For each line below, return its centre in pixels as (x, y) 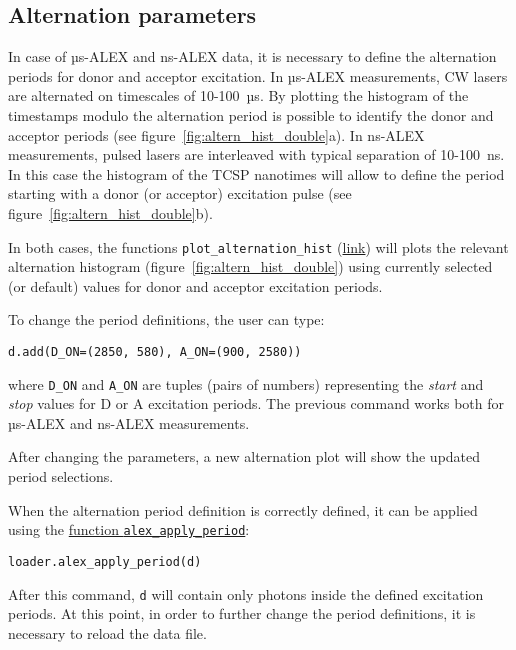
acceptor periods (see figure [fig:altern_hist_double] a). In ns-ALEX (216, 134)
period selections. (61, 476)
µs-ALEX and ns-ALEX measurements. (129, 422)
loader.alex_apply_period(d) (105, 561)
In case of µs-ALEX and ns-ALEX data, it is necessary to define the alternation (252, 56)
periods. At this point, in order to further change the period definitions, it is (242, 613)
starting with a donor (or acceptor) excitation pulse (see (180, 193)
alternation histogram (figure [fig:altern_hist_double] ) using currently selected (250, 266)
